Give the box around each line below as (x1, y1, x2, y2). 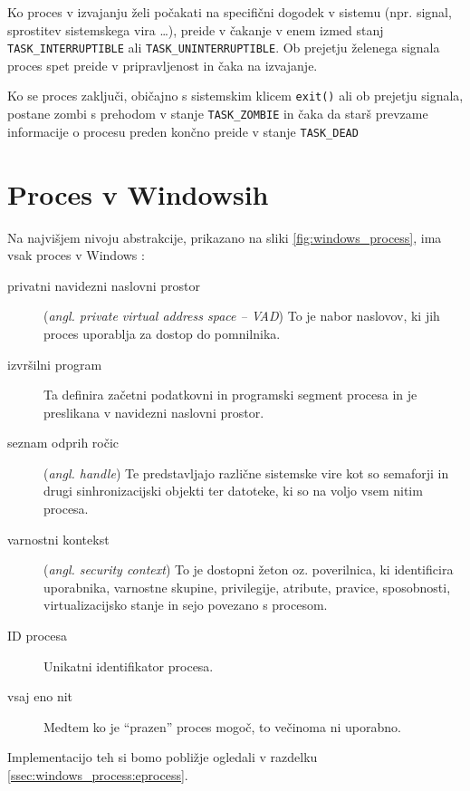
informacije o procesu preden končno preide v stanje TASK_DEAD (7, 121, 359, 140)
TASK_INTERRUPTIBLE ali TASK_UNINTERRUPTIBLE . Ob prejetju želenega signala (7, 38, 440, 57)
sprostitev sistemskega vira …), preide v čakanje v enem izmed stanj (7, 20, 384, 39)
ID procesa (7, 626, 68, 645)
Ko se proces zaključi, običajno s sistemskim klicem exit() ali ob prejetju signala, (7, 86, 464, 105)
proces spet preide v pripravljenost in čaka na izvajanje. (7, 55, 318, 74)
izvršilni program (7, 354, 102, 373)
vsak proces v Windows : (7, 246, 145, 265)
